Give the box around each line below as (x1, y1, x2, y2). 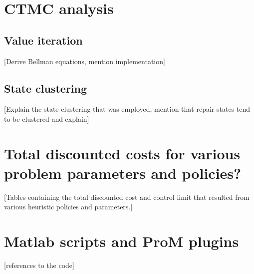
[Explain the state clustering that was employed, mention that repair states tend (4, 104, 251, 114)
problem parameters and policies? (4, 162, 242, 183)
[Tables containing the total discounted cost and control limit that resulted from (4, 191, 250, 202)
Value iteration (4, 32, 83, 48)
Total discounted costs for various (4, 143, 241, 163)
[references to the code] (4, 260, 74, 270)
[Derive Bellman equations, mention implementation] (4, 56, 165, 66)
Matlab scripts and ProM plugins (4, 231, 239, 251)
